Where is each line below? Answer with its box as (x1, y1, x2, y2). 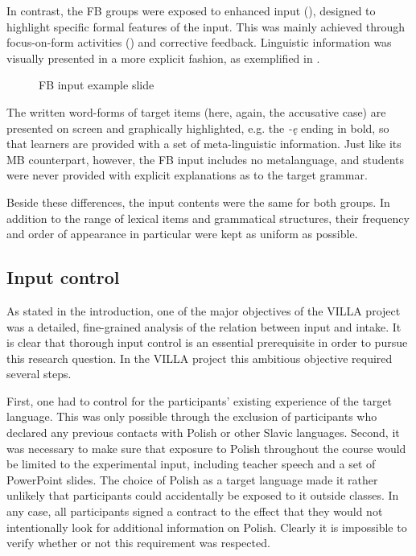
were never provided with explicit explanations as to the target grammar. (6, 167, 368, 183)
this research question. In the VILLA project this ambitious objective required (6, 349, 393, 366)
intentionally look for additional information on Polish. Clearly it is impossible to (6, 518, 407, 535)
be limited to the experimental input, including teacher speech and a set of (6, 455, 376, 472)
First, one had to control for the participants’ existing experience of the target (6, 392, 393, 409)
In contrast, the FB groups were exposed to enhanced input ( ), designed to (6, 2, 376, 19)
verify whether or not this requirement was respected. (6, 534, 270, 551)
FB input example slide (39, 76, 154, 93)
